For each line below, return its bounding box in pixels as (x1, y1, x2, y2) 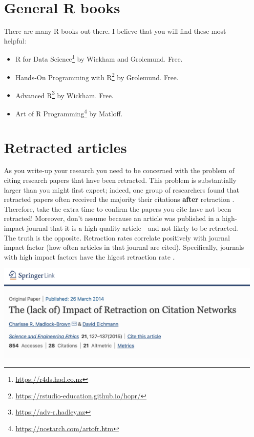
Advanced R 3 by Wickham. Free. (15, 88, 114, 100)
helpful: (4, 35, 26, 45)
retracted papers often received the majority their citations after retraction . (4, 194, 234, 204)
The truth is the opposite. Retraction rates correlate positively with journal (4, 232, 230, 242)
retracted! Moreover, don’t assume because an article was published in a (4, 213, 220, 223)
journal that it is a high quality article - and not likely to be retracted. (26, 223, 238, 233)
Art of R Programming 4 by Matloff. (15, 107, 123, 118)
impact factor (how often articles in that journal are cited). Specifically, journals (4, 242, 244, 252)
